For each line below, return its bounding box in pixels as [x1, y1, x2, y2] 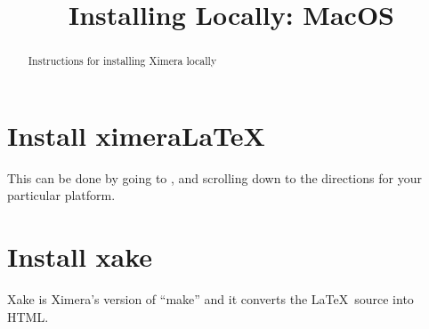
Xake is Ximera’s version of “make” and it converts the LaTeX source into [7, 290, 414, 309]
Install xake [7, 238, 153, 275]
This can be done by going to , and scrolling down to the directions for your [7, 168, 422, 187]
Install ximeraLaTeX [7, 116, 265, 153]
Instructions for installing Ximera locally [28, 53, 217, 68]
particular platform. [7, 186, 116, 205]
